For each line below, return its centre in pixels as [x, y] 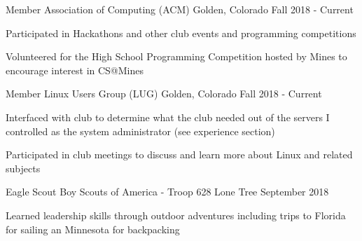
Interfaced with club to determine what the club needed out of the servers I [168, 117]
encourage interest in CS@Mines [75, 70]
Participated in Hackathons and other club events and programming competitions [181, 33]
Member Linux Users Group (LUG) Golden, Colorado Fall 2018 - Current [164, 94]
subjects [23, 168]
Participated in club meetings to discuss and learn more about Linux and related [179, 154]
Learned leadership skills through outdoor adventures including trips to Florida [176, 215]
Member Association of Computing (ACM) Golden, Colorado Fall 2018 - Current [180, 9]
